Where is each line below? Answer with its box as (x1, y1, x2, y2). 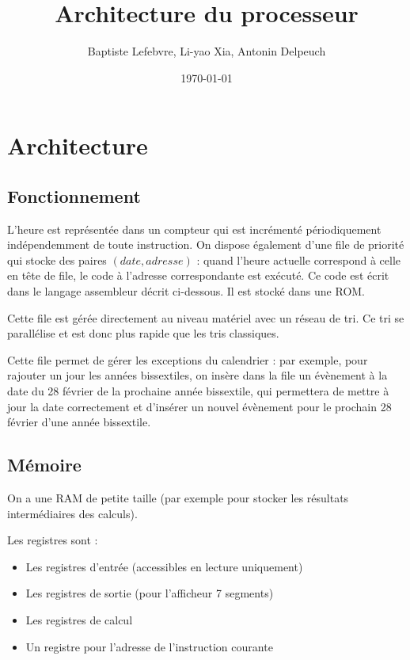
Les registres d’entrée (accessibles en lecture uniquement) (25, 558, 303, 574)
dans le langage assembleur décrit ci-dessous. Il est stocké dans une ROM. (7, 283, 366, 299)
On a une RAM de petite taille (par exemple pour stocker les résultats (7, 490, 349, 506)
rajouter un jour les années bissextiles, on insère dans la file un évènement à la (7, 367, 388, 383)
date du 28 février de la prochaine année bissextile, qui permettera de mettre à (7, 383, 389, 399)
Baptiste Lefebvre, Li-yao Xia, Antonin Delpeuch (87, 43, 326, 59)
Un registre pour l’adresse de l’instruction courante (25, 638, 273, 654)
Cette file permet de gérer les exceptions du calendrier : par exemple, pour (7, 351, 368, 368)
